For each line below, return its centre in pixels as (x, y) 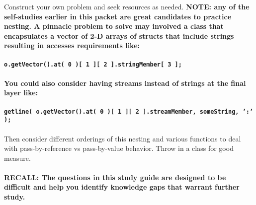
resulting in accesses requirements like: (72, 45)
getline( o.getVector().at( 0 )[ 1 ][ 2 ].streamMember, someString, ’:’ (129, 111)
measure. (17, 158)
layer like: (21, 93)
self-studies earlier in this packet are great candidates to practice (118, 16)
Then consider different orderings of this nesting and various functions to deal (123, 138)
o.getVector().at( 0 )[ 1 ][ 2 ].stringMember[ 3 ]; (93, 64)
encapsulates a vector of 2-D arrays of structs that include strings (119, 35)
